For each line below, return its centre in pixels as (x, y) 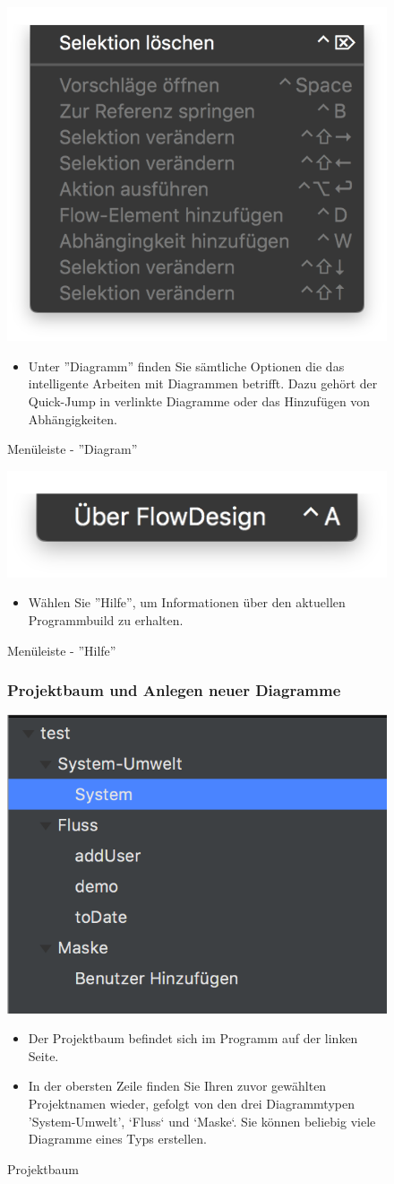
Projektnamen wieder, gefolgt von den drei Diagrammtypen (191, 1103)
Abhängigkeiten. (73, 418)
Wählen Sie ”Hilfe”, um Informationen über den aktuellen (187, 602)
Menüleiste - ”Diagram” (73, 449)
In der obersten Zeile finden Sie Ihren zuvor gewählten (177, 1086)
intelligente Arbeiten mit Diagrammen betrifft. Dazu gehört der (203, 383)
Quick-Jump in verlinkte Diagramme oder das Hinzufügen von (199, 400)
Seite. (43, 1055)
